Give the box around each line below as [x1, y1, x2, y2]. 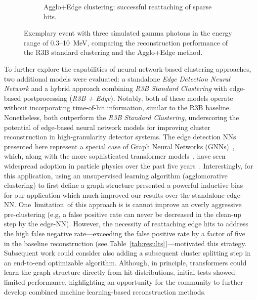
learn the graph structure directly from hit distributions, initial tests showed [4, 267, 235, 277]
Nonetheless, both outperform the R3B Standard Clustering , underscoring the [4, 112, 239, 122]
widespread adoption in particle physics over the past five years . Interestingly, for [4, 160, 253, 171]
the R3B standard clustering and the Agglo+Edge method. [24, 47, 203, 57]
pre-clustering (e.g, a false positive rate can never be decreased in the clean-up [4, 209, 241, 219]
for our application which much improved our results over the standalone [4, 189, 225, 200]
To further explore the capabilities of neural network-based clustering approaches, [4, 63, 251, 74]
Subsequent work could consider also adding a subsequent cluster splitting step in [4, 248, 251, 258]
